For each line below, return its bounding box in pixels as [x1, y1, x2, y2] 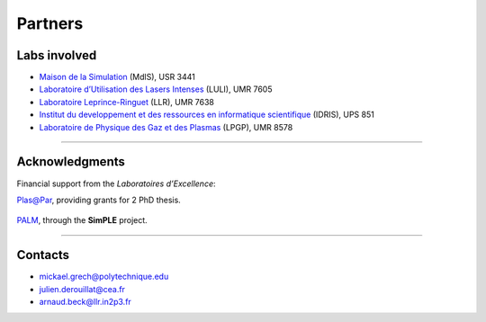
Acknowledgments [16, 154, 126, 170]
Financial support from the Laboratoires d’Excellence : [16, 178, 216, 189]
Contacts [16, 247, 70, 263]
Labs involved [16, 48, 97, 63]
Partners [16, 13, 84, 33]
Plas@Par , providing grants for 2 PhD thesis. [16, 194, 182, 205]
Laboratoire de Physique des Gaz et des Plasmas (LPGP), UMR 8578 [39, 121, 293, 132]
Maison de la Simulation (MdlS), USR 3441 [39, 72, 195, 83]
